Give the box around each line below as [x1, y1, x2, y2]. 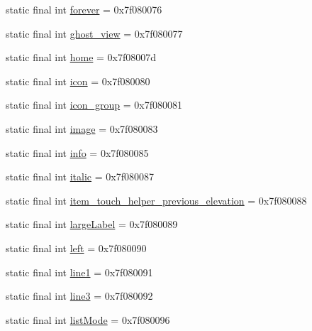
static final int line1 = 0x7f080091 [6, 264, 153, 279]
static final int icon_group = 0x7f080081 [6, 97, 183, 112]
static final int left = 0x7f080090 [6, 240, 147, 255]
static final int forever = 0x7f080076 [6, 2, 162, 16]
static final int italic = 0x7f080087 [6, 169, 154, 184]
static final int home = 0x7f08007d [6, 50, 157, 65]
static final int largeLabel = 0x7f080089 [6, 217, 178, 232]
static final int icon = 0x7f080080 [6, 73, 150, 88]
